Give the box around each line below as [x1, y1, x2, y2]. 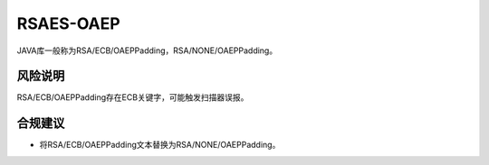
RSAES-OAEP [16, 14, 121, 33]
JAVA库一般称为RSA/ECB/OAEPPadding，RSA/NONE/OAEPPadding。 [16, 45, 278, 56]
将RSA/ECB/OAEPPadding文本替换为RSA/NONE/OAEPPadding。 [39, 140, 281, 151]
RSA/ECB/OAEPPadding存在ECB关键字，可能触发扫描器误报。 [16, 92, 249, 103]
